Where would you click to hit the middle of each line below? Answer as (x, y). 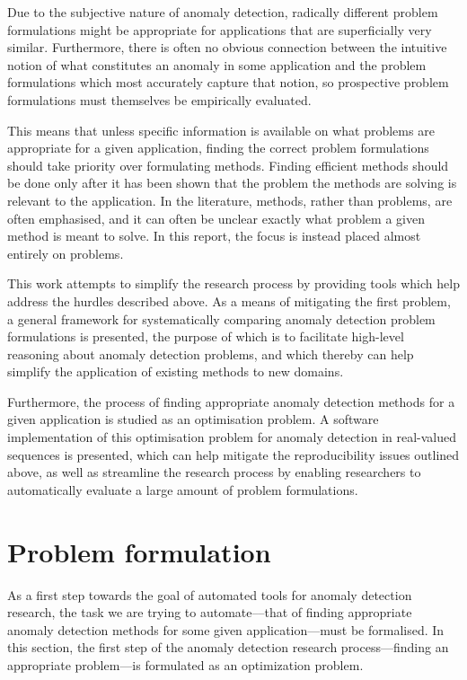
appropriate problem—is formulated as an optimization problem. (185, 664)
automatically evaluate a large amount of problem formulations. (183, 489)
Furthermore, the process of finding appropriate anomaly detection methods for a (231, 401)
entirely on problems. (66, 253)
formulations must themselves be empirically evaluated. (159, 99)
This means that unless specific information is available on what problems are (221, 130)
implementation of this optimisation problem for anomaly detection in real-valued (232, 437)
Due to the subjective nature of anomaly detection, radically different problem (223, 12)
